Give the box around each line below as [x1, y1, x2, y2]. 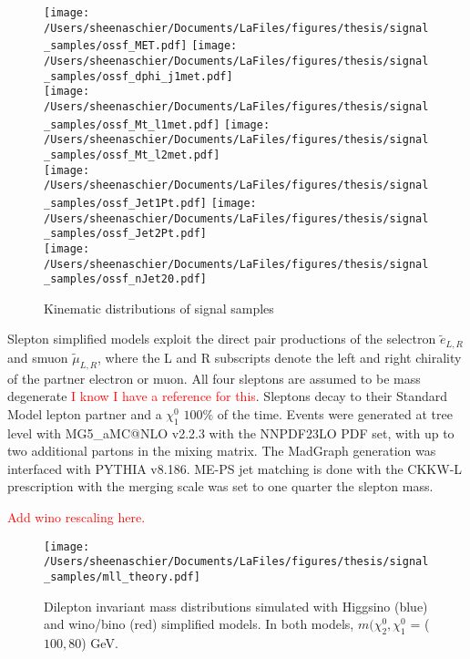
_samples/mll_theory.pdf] [44, 570, 200, 583]
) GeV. [81, 633, 118, 652]
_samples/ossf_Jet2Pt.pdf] [44, 227, 207, 241]
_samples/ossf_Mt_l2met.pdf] [44, 148, 220, 161]
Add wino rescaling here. [7, 508, 146, 527]
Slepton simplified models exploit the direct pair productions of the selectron [7, 329, 436, 348]
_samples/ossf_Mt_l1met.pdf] [44, 118, 220, 131]
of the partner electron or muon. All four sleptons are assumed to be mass [7, 368, 421, 387]
